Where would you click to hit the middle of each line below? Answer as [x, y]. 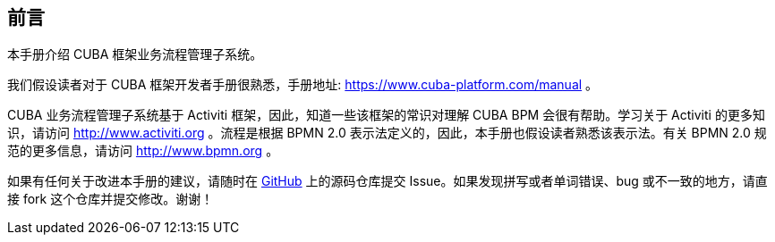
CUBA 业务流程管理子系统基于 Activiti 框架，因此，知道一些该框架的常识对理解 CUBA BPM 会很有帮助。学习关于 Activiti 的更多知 [386, 115]
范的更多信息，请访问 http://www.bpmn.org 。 [143, 151]
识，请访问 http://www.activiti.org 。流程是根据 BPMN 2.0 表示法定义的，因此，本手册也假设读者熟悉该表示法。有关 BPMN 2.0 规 [387, 133]
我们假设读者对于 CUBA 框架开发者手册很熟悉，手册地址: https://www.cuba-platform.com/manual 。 [303, 85]
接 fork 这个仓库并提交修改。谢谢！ [111, 199]
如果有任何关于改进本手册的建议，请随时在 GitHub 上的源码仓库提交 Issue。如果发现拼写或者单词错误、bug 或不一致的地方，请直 [387, 181]
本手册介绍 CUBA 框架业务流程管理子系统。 [135, 54]
